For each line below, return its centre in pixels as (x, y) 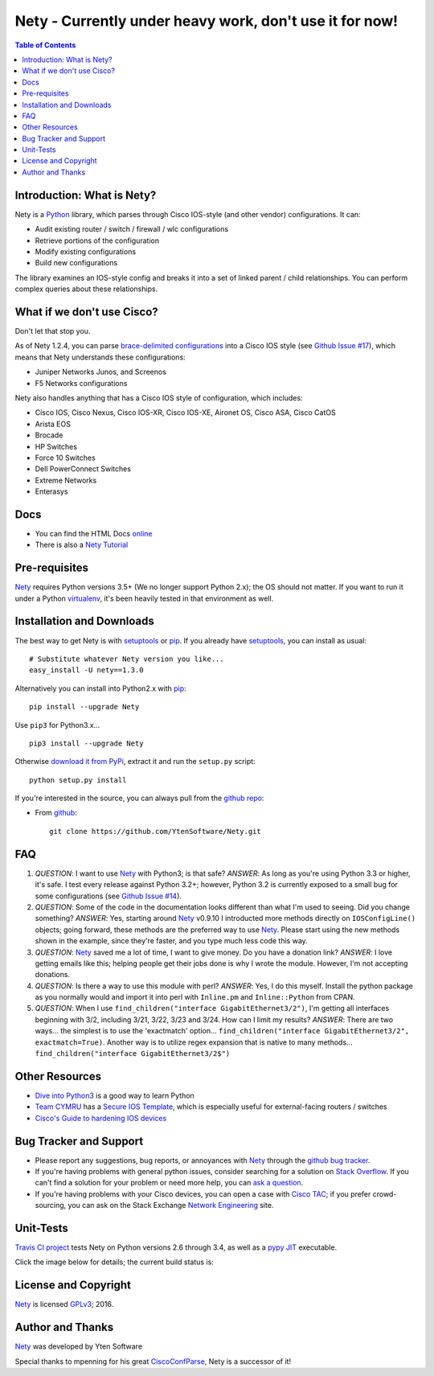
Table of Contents (45, 45)
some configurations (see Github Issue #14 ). (108, 896)
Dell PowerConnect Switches (83, 469)
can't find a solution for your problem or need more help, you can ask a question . (169, 1183)
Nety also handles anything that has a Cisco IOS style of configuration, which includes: (159, 397)
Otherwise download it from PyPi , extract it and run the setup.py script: (135, 762)
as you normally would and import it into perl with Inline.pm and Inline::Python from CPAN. (195, 997)
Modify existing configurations (86, 251)
